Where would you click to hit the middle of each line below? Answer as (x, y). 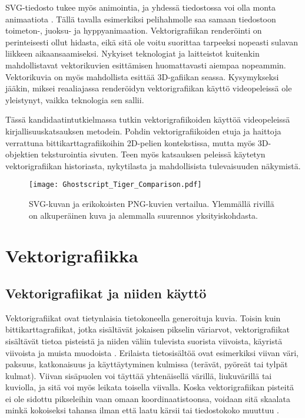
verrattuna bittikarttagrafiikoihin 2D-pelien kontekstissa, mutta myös (130, 142)
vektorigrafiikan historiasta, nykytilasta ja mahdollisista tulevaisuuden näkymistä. (153, 165)
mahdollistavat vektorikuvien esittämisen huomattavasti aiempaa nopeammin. (146, 65)
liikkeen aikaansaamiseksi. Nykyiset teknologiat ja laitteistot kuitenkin (132, 53)
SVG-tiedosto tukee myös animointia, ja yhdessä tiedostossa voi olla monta (141, 7)
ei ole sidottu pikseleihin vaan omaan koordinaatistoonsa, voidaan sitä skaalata (148, 398)
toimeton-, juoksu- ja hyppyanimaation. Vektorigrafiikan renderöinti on (134, 30)
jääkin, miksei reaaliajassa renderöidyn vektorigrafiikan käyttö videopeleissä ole (149, 88)
